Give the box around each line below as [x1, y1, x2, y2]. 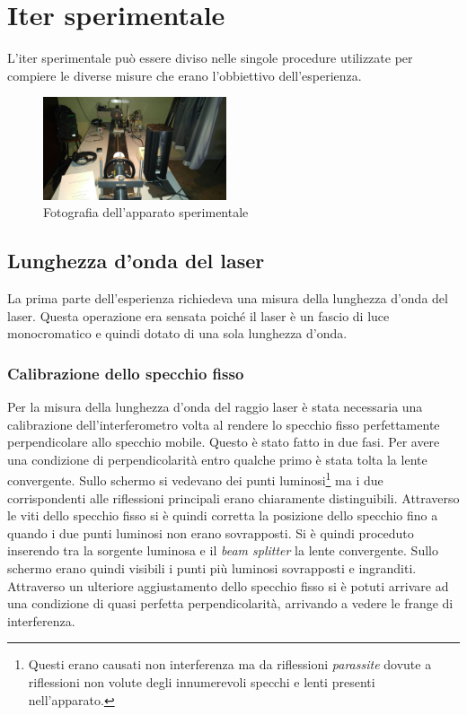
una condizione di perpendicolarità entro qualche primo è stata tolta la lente [7, 449, 427, 468]
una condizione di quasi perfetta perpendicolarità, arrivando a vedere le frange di [7, 594, 454, 613]
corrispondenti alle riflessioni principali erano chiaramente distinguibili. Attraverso [7, 488, 460, 507]
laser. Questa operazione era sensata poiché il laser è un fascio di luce [7, 306, 390, 325]
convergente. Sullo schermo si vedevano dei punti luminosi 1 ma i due [7, 468, 383, 489]
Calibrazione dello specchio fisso [7, 362, 244, 384]
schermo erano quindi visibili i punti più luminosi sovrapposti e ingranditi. [7, 558, 417, 577]
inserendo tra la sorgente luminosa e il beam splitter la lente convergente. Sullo [7, 541, 438, 560]
